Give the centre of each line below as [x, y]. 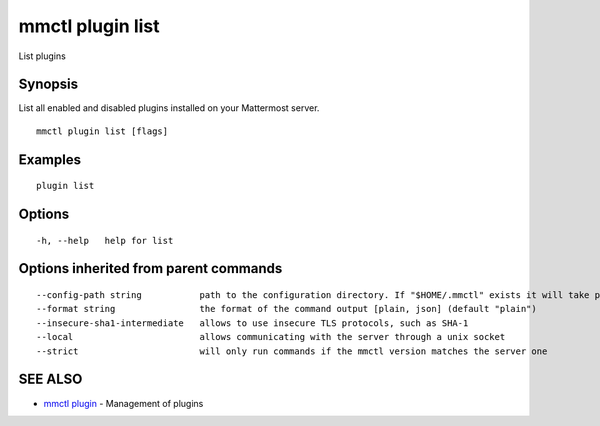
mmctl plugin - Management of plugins [123, 403]
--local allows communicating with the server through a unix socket [271, 337]
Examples [50, 159]
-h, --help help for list [105, 240]
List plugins [42, 56]
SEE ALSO [50, 379]
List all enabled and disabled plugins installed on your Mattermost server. [169, 108]
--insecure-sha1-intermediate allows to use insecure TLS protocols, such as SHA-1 [252, 323]
